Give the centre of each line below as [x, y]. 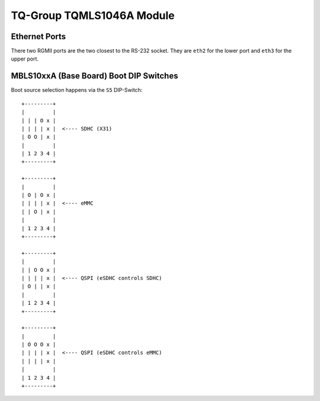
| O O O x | [39, 345]
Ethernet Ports [39, 36]
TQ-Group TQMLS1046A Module [93, 15]
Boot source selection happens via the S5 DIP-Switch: [77, 90]
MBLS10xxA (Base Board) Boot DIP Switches [95, 76]
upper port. [25, 59]
